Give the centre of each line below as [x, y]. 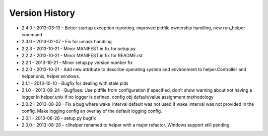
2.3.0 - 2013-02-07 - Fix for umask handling [67, 42]
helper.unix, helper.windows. [51, 76]
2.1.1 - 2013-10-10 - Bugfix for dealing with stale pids [75, 83]
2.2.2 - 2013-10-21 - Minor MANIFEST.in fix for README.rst [82, 56]
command [32, 34]
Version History [42, 13]
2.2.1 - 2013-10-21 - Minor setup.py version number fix [77, 63]
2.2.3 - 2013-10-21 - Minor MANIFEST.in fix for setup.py [79, 48]
